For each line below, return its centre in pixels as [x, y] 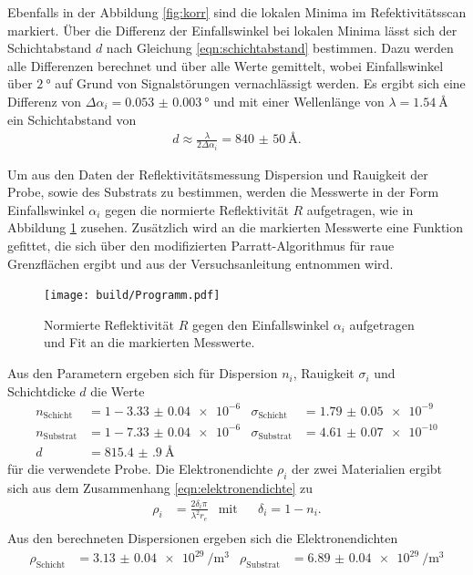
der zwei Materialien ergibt [367, 469]
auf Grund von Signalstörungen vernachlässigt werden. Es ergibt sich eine [260, 83]
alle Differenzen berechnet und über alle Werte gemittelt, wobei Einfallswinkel [226, 65]
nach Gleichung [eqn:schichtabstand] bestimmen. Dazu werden [280, 48]
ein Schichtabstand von [72, 119]
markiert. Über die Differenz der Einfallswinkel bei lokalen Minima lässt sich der [232, 30]
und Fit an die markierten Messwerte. [149, 342]
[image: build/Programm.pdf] [132, 296]
